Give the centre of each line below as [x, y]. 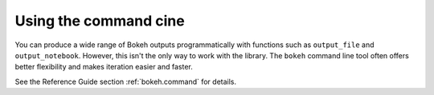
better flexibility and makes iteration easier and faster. [104, 67]
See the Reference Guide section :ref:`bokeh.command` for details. [126, 81]
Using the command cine [100, 21]
